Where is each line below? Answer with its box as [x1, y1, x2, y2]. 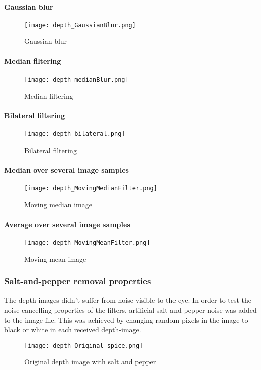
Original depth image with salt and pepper [24, 356, 156, 367]
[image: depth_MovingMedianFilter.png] [24, 184, 157, 192]
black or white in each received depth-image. [4, 324, 141, 335]
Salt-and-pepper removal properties [4, 275, 151, 287]
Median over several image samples [4, 164, 129, 175]
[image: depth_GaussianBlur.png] [24, 21, 136, 29]
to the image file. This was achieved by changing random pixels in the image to [4, 314, 248, 325]
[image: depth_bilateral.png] [24, 130, 125, 137]
